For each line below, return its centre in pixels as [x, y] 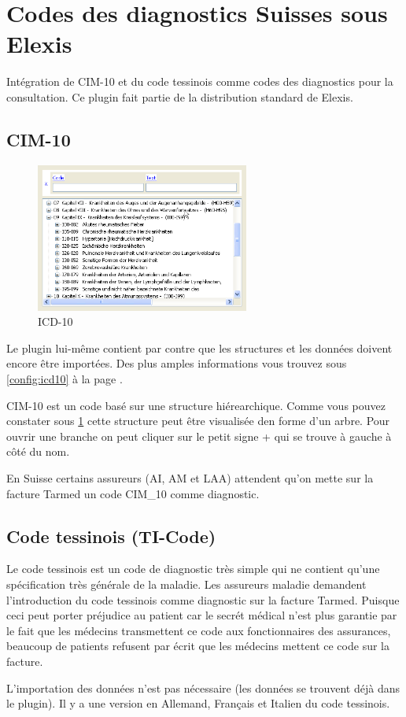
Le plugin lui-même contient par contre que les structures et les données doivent [199, 347]
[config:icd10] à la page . [65, 378]
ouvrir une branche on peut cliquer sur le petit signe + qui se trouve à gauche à [199, 436]
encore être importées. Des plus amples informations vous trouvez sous [177, 363]
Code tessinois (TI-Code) [111, 536]
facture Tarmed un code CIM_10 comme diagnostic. [133, 493]
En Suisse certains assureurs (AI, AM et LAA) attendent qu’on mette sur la [190, 477]
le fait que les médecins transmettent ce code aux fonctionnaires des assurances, [199, 630]
